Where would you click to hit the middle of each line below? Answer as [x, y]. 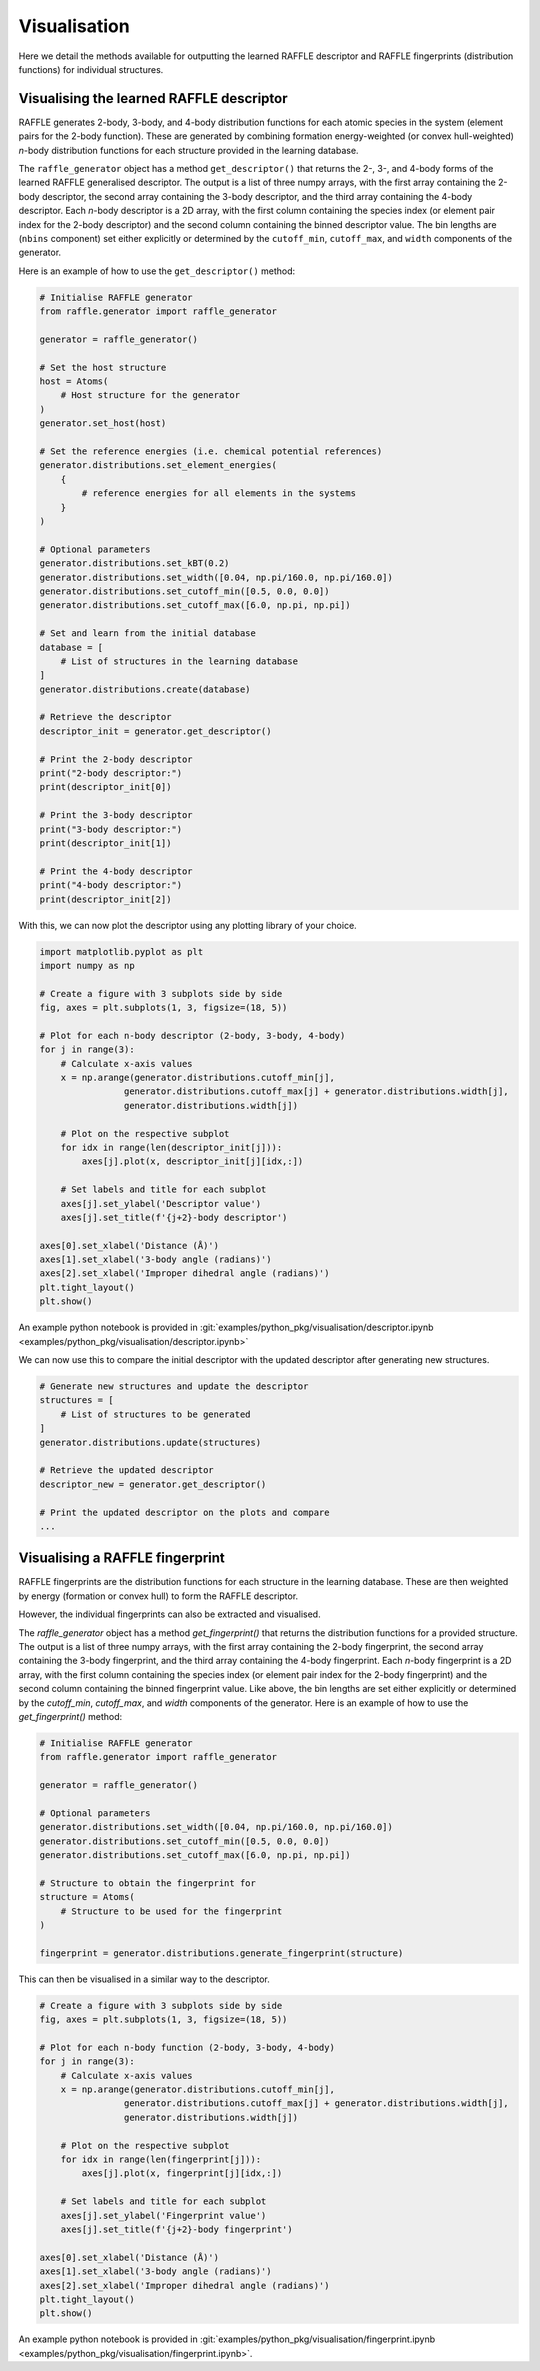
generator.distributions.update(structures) [150, 1442]
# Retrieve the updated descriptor [126, 1470]
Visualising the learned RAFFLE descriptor [153, 98]
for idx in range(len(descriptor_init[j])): [171, 1147]
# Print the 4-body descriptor [116, 871]
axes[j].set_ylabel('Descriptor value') [161, 1203]
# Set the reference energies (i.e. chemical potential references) [211, 451]
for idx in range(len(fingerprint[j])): [161, 2159]
